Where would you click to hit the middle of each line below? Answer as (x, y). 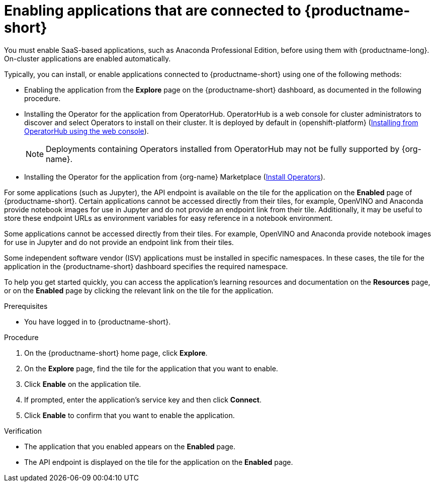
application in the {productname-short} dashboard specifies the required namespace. (146, 266)
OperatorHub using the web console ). (86, 131)
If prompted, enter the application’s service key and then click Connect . (143, 399)
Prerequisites (26, 306)
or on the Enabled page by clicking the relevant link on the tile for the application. (139, 290)
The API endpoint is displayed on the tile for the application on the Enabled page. (159, 462)
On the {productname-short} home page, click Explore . (116, 353)
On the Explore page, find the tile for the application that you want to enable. (151, 368)
